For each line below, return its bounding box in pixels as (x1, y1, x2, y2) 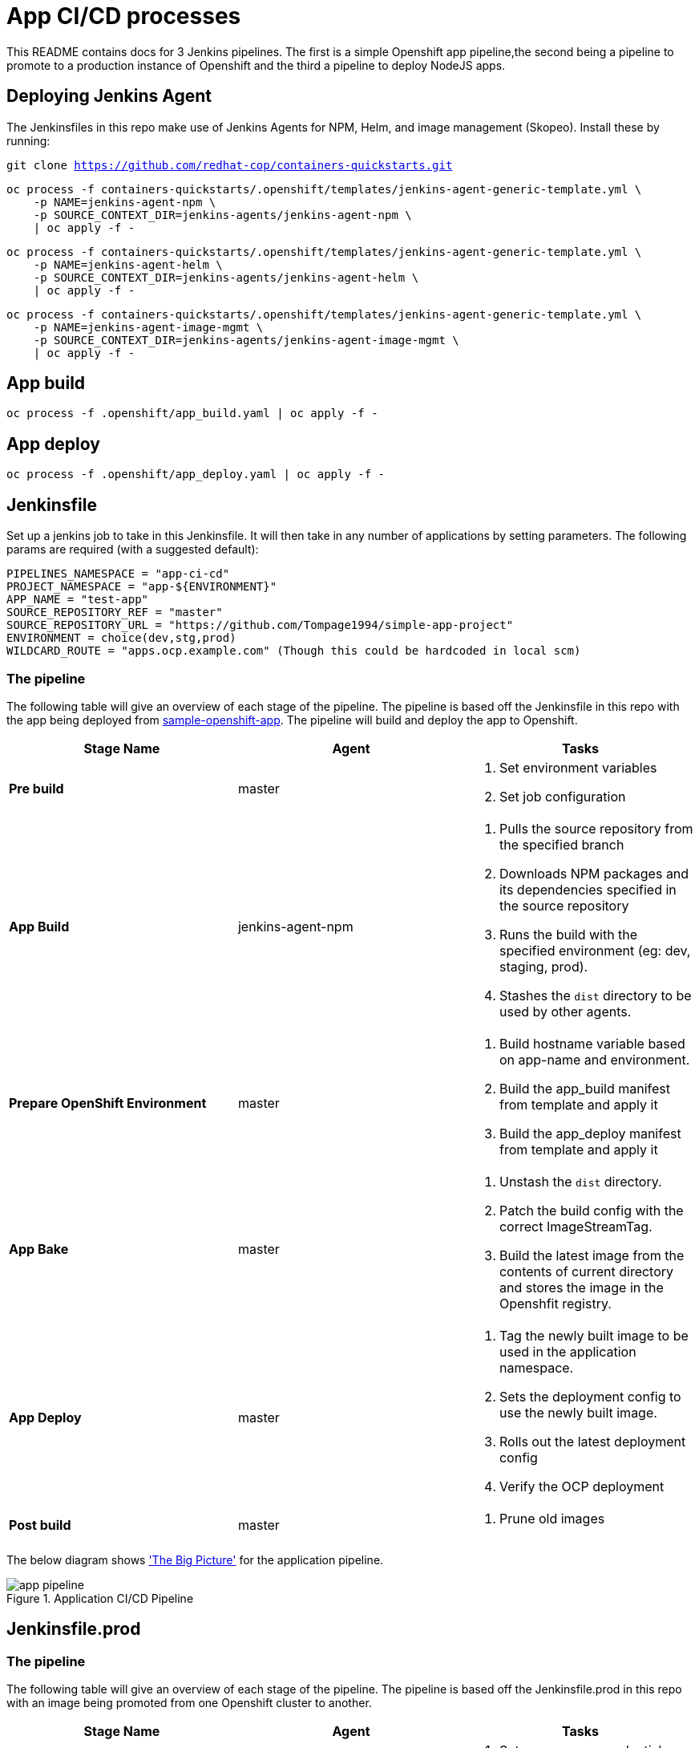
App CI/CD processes (6, 2, 241, 30)
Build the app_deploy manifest (499, 1125, 681, 1142)
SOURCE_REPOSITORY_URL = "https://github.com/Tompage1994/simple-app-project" (6, 618, 514, 632)
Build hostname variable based (499, 1035, 685, 1052)
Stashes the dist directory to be (499, 987, 692, 1004)
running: (6, 133, 51, 148)
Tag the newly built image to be (499, 1327, 689, 1344)
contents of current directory (499, 1263, 674, 1280)
